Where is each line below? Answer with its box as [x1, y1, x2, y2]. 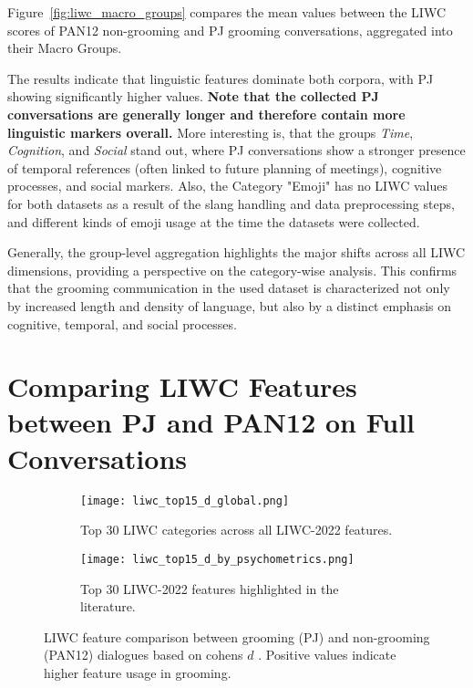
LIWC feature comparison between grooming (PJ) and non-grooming [44, 627, 430, 646]
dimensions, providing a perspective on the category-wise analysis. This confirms [7, 260, 458, 279]
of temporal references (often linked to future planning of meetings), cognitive [7, 158, 442, 177]
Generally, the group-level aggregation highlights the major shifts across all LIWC [7, 243, 466, 262]
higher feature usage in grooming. [44, 662, 231, 682]
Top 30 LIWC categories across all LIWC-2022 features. [80, 520, 393, 539]
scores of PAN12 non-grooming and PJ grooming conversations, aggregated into [7, 20, 453, 39]
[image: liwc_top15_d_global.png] [80, 494, 290, 507]
